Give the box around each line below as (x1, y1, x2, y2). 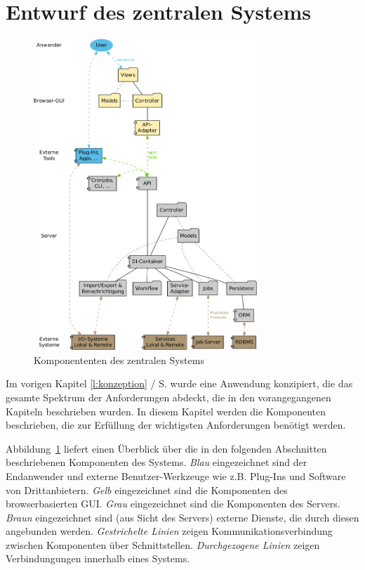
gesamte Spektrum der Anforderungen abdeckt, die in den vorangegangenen (6, 389, 331, 404)
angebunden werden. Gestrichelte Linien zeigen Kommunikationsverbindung (6, 524, 333, 538)
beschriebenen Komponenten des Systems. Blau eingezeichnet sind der (6, 455, 307, 469)
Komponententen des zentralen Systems (34, 352, 204, 367)
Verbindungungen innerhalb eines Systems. (6, 551, 190, 566)
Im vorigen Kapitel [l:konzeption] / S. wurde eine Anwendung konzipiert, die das (6, 376, 353, 391)
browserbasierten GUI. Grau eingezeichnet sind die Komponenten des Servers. (6, 496, 340, 511)
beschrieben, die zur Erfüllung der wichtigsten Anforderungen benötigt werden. (6, 417, 346, 432)
